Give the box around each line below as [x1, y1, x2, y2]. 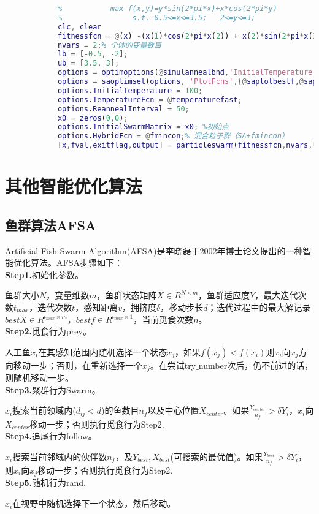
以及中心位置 [147, 404, 199, 417]
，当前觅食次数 [133, 312, 194, 325]
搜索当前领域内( [12, 404, 76, 417]
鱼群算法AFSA [5, 215, 97, 234]
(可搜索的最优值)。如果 [170, 450, 263, 463]
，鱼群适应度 [198, 289, 250, 301]
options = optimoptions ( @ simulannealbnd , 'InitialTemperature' [57, 68, 317, 77]
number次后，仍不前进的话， [198, 358, 313, 371]
